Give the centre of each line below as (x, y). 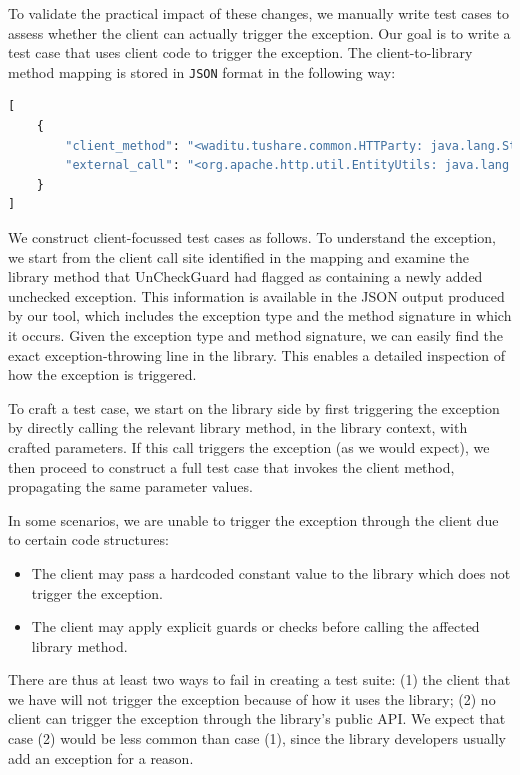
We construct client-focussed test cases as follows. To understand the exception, (252, 237)
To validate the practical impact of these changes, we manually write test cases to (258, 13)
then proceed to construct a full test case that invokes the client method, (231, 466)
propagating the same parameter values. (130, 486)
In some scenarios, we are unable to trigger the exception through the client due (253, 519)
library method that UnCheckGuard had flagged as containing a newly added (245, 276)
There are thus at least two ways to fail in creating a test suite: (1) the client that (259, 679)
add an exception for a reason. (101, 757)
